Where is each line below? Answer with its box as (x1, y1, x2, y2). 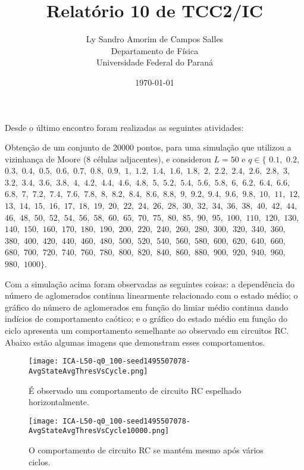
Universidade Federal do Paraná (96, 56, 213, 68)
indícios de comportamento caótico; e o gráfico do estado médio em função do (5, 312, 288, 325)
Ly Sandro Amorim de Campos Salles (86, 33, 224, 45)
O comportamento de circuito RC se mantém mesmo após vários (29, 444, 264, 456)
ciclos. (29, 455, 51, 468)
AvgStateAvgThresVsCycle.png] (29, 366, 148, 375)
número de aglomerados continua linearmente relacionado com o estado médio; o (5, 289, 298, 302)
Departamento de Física (111, 44, 199, 57)
